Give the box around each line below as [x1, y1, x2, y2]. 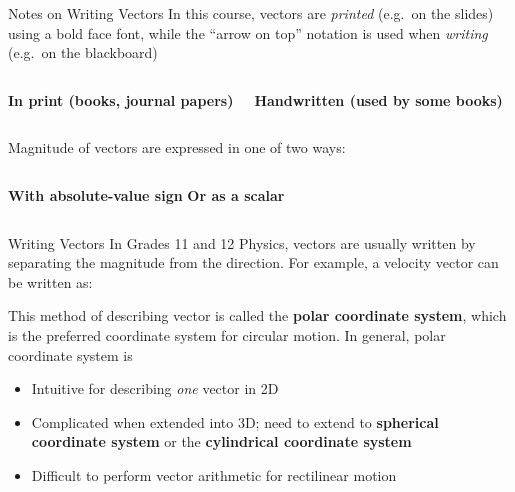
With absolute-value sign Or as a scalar [8, 184, 285, 205]
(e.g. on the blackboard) [8, 42, 158, 63]
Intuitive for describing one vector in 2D [31, 378, 279, 399]
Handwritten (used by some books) [254, 89, 503, 110]
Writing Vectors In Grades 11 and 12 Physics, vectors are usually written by [8, 232, 476, 253]
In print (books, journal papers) [8, 89, 234, 110]
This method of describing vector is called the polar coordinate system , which [8, 305, 507, 326]
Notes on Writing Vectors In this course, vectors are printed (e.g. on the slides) [8, 3, 494, 23]
